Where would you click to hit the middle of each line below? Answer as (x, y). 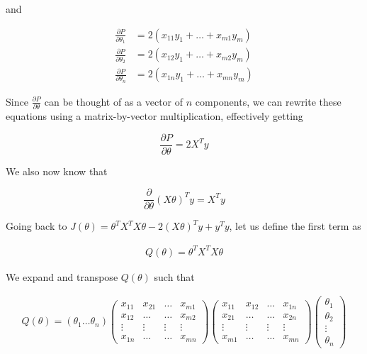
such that (174, 276)
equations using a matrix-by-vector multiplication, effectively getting (154, 116)
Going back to (36, 226)
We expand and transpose (62, 276)
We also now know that (57, 171)
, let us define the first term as (295, 226)
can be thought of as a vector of (114, 101)
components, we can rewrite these (268, 101)
